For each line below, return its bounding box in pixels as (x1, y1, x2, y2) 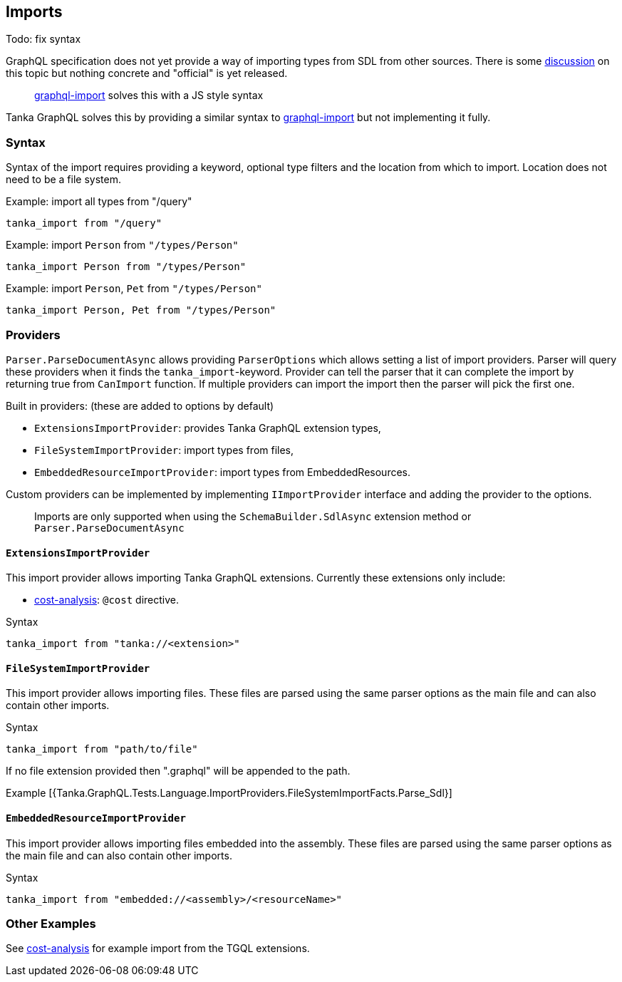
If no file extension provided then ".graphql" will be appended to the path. (6, 765, 351, 777)
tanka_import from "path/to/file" (6, 743, 198, 755)
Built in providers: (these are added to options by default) (6, 399, 274, 412)
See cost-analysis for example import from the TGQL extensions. (6, 942, 310, 955)
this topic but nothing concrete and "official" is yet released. (6, 67, 288, 80)
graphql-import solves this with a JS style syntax (34, 89, 264, 102)
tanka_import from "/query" (6, 217, 162, 229)
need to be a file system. (6, 173, 121, 186)
